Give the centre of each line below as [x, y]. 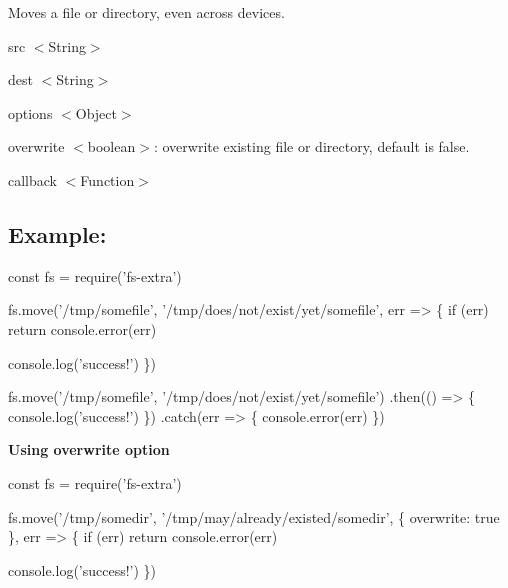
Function [107, 179]
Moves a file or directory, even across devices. [146, 12]
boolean [111, 146]
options [30, 112]
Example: [57, 233]
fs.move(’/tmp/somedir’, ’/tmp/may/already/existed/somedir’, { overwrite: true [254, 516]
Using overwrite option [89, 449]
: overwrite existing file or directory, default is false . [311, 146]
